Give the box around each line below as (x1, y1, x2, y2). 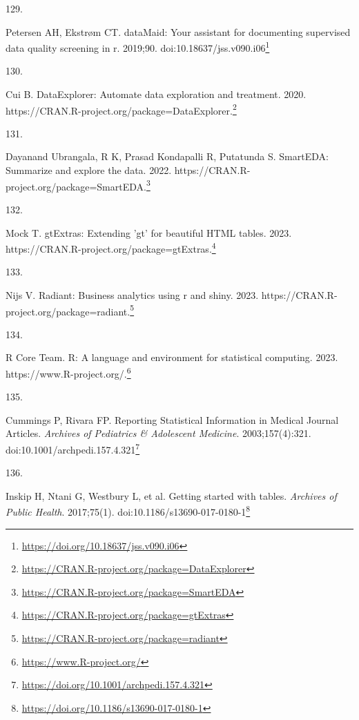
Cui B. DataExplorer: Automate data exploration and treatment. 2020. (6, 87, 307, 101)
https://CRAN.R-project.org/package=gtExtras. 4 (6, 240, 216, 255)
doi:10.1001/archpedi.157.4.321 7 (6, 440, 140, 456)
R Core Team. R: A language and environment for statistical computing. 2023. (6, 350, 338, 364)
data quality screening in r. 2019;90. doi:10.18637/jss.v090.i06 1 (6, 39, 270, 55)
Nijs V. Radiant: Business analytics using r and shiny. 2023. (6, 287, 259, 302)
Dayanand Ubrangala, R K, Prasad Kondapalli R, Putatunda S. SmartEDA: (6, 149, 329, 164)
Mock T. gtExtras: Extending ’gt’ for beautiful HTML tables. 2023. (6, 225, 292, 240)
